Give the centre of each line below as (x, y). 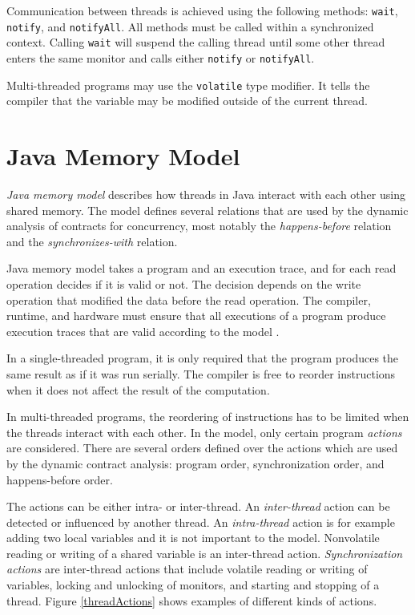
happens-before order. (60, 479)
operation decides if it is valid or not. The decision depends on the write (184, 283)
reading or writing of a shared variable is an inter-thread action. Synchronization (205, 553)
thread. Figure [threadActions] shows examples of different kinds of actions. (192, 600)
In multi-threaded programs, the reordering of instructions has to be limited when (208, 417)
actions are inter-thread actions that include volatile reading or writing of (187, 569)
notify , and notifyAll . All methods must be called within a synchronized (190, 26)
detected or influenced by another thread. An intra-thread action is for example (201, 522)
